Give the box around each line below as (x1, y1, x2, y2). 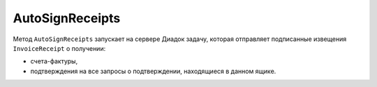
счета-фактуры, (30, 57, 78, 65)
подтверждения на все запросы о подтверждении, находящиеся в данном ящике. (30, 67, 276, 75)
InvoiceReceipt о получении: (13, 44, 106, 52)
